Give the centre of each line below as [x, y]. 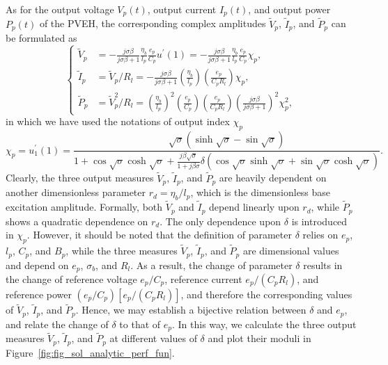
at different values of [153, 338]
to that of [140, 324]
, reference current [203, 279]
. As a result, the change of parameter [211, 265]
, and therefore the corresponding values [266, 294]
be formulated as [41, 38]
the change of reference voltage [71, 279]
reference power [39, 294]
